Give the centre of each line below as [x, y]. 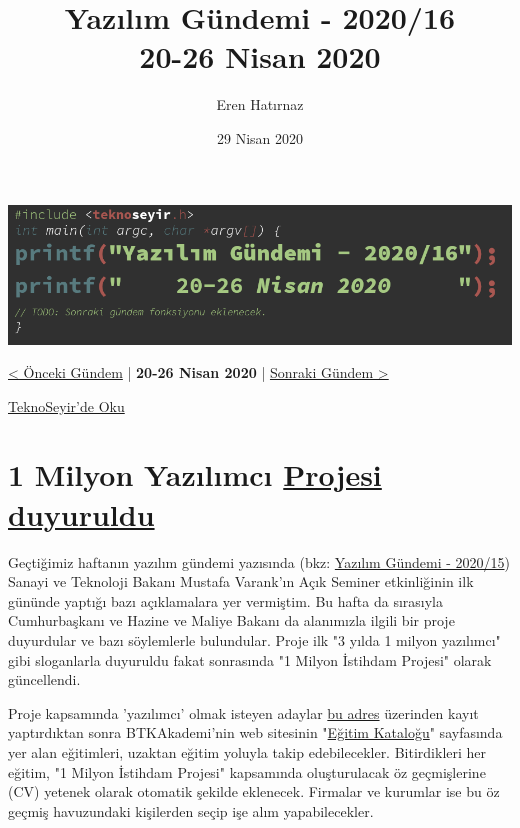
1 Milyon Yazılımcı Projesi [195, 474]
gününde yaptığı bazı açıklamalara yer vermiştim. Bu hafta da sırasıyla [225, 600]
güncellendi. [44, 679]
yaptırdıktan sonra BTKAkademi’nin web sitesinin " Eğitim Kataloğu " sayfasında [255, 732]
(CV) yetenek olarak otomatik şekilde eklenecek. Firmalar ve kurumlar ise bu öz [254, 791]
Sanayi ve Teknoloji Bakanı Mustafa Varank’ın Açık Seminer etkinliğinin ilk [241, 581]
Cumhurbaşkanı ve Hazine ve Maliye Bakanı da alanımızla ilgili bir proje [231, 620]
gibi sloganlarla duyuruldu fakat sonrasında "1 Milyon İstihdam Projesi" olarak [250, 659]
